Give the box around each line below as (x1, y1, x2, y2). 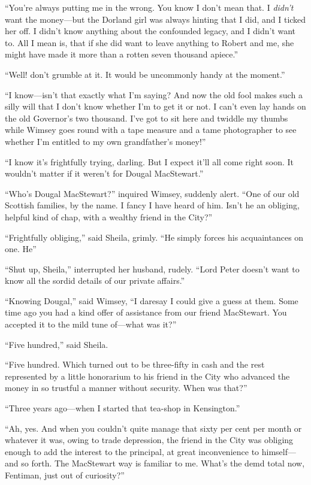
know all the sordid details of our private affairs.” (5, 274, 185, 287)
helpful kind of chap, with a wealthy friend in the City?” (5, 210, 213, 223)
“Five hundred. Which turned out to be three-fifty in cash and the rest (5, 358, 265, 371)
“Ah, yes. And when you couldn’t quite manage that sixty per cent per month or (5, 422, 302, 434)
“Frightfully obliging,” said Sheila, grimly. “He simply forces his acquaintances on (5, 231, 304, 243)
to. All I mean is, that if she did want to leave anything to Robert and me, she (5, 36, 294, 48)
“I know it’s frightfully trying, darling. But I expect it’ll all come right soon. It (5, 155, 294, 168)
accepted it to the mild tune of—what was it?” (5, 318, 177, 331)
